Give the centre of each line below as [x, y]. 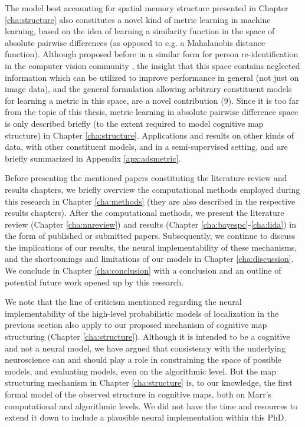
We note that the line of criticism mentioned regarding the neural [123, 302]
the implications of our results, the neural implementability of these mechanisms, [151, 247]
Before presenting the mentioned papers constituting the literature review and [146, 178]
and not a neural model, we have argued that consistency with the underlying [145, 348]
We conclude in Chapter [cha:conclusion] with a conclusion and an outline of [143, 270]
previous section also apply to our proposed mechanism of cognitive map [136, 325]
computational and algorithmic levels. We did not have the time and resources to [151, 405]
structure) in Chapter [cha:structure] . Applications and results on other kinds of [150, 135]
